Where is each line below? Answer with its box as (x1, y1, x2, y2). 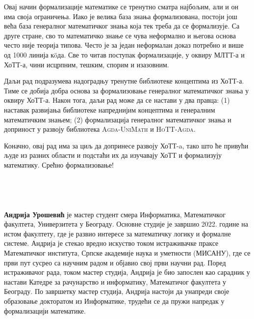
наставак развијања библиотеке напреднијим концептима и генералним (4, 104, 215, 115)
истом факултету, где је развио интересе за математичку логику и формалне (4, 228, 231, 238)
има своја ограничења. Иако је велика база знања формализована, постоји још (4, 11, 237, 21)
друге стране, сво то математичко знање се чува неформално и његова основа (4, 30, 236, 40)
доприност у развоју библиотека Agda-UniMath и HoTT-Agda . (4, 124, 196, 134)
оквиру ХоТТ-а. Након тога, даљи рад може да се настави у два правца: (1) (4, 95, 230, 105)
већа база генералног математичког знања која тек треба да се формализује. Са (4, 21, 240, 31)
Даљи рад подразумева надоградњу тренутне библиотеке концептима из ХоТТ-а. (4, 76, 244, 86)
